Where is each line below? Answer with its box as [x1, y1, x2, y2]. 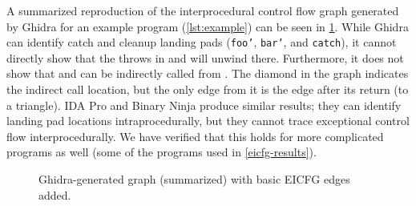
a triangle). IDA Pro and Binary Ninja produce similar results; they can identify [6, 96, 402, 113]
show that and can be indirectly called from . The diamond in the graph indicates [6, 65, 409, 82]
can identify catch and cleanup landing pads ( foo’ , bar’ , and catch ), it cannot [6, 34, 397, 50]
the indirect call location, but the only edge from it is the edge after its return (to [6, 81, 409, 98]
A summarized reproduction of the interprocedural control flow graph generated [6, 2, 399, 18]
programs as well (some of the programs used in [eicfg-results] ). [6, 143, 317, 160]
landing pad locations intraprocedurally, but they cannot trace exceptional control [6, 112, 410, 129]
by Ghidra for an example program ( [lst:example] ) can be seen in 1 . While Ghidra [6, 18, 409, 34]
